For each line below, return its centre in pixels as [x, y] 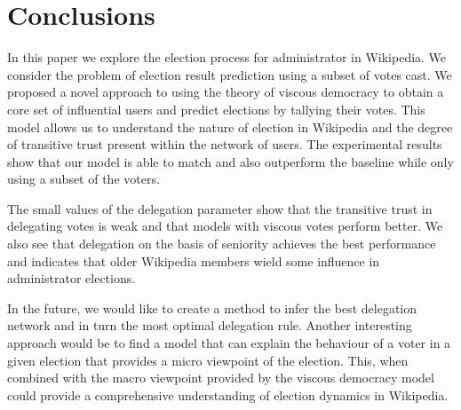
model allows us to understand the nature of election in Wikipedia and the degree [230, 126]
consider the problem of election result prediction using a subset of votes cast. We [230, 74]
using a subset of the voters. [83, 179]
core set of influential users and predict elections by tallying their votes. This [216, 109]
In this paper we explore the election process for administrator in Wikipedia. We [227, 57]
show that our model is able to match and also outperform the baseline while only [230, 161]
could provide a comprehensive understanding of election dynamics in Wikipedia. [228, 394]
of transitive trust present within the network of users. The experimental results [225, 144]
